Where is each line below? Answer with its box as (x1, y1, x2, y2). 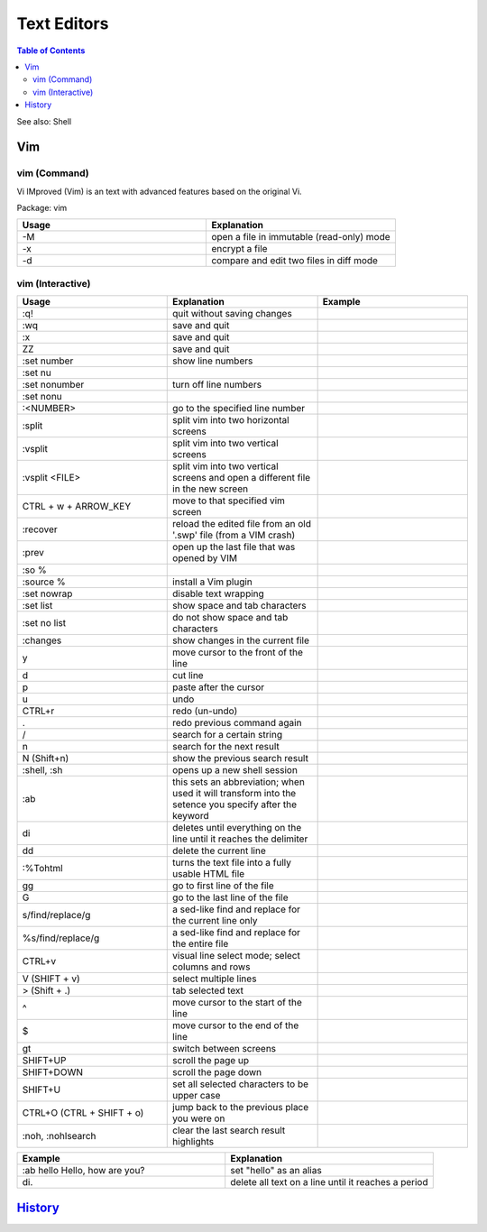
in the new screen (172, 483, 248, 495)
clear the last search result (172, 1124, 286, 1136)
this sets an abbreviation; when (172, 776, 306, 788)
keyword (172, 810, 209, 823)
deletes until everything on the (172, 822, 302, 834)
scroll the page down (172, 1066, 262, 1079)
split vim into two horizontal (172, 414, 289, 427)
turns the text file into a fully (172, 857, 292, 869)
